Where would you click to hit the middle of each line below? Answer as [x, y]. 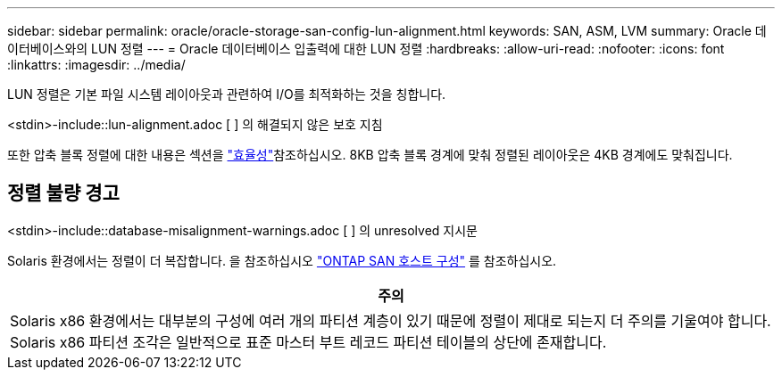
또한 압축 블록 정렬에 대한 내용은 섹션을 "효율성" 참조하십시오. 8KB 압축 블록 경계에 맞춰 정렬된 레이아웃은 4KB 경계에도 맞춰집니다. [370, 155]
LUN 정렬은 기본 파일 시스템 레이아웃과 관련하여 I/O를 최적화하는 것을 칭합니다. [227, 94]
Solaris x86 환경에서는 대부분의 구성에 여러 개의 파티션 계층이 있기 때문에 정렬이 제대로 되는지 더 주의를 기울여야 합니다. [391, 320]
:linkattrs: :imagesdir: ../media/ [96, 65]
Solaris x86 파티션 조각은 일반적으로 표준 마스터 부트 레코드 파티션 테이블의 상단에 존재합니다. [308, 342]
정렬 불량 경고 [63, 193]
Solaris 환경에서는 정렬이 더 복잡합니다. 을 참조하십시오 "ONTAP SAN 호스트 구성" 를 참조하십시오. [282, 260]
